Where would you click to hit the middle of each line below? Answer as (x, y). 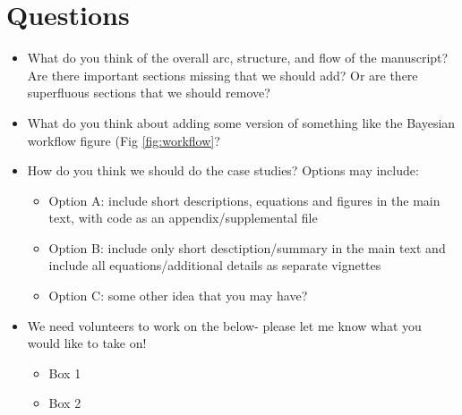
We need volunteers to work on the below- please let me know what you (224, 325)
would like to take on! (87, 343)
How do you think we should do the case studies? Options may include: (223, 170)
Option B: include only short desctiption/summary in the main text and (247, 247)
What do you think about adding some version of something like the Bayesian (241, 122)
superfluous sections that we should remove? (149, 93)
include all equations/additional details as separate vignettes (215, 265)
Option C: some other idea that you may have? (178, 296)
